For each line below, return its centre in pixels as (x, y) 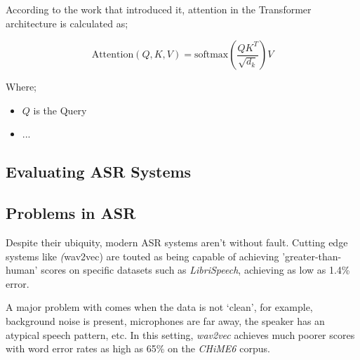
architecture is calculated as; (67, 23)
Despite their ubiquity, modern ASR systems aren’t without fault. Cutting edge (177, 242)
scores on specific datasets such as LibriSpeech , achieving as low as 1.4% (195, 270)
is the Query (60, 110)
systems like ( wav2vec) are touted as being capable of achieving (142, 256)
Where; (21, 87)
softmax (211, 55)
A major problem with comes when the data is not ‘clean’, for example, (159, 307)
